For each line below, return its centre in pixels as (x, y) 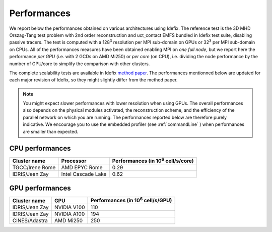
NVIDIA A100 (70, 214)
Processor (74, 161)
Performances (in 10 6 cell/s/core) (153, 160)
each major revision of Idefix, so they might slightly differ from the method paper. (93, 80)
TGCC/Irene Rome (34, 167)
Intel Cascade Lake (84, 174)
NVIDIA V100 (70, 207)
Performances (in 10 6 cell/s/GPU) (131, 200)
